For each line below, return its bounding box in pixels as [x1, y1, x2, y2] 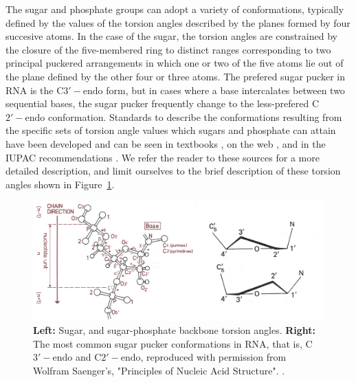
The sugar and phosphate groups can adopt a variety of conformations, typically [5, 2, 344, 16]
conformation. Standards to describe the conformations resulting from [47, 109, 342, 124]
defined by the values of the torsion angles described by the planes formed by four [5, 15, 351, 30]
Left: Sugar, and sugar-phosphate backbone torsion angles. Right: [33, 323, 316, 337]
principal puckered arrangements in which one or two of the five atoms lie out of [5, 56, 344, 70]
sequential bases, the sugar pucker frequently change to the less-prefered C [5, 96, 320, 111]
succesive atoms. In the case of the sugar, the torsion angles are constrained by [5, 29, 337, 43]
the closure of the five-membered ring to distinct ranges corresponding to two [5, 42, 331, 56]
